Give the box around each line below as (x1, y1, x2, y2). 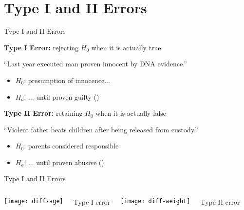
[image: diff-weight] (120, 198, 190, 205)
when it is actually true (91, 42, 161, 52)
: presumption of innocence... (24, 75, 110, 85)
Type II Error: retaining (4, 108, 83, 118)
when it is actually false (95, 108, 167, 118)
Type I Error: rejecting (4, 42, 79, 52)
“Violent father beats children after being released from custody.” (4, 124, 198, 134)
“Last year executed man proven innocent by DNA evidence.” (4, 59, 187, 69)
